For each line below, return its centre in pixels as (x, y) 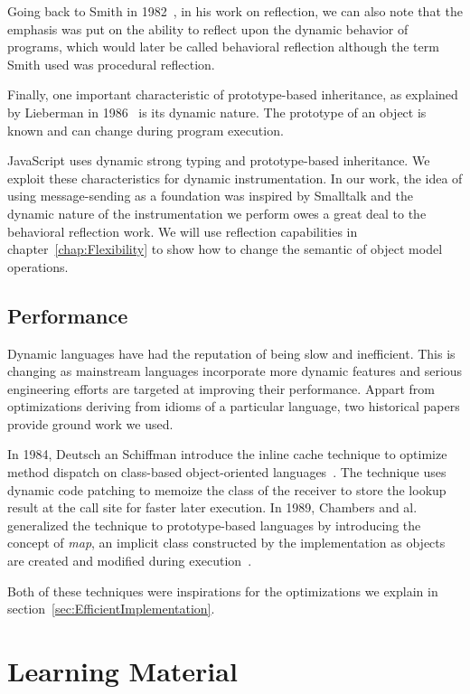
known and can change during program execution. (146, 130)
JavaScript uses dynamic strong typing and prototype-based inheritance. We (219, 160)
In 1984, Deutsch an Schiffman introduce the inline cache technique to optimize (227, 454)
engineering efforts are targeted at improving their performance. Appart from (221, 388)
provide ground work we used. (90, 423)
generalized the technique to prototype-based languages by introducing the (214, 525)
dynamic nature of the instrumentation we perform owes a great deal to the (217, 213)
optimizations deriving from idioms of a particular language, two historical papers (234, 406)
